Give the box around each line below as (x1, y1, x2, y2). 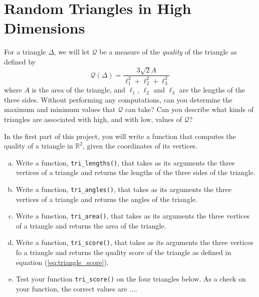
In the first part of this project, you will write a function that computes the (4, 130, 236, 141)
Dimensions (4, 17, 85, 38)
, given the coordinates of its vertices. (83, 140, 198, 151)
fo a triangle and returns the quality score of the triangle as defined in (16, 247, 231, 257)
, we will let (54, 46, 90, 57)
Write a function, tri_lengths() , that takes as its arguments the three (16, 157, 235, 167)
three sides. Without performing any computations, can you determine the (4, 94, 232, 104)
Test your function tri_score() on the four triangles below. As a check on (16, 273, 246, 284)
